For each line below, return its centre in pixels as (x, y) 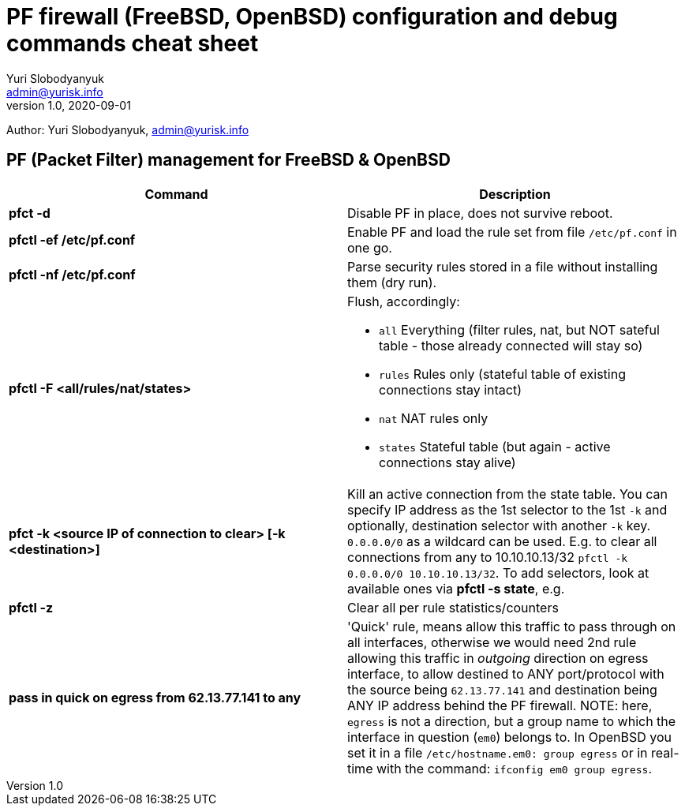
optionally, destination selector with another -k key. (499, 525)
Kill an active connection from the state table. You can (507, 494)
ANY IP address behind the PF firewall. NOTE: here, (500, 705)
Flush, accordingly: (404, 301)
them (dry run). (392, 282)
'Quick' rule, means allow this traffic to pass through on (512, 626)
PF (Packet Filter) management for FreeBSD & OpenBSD (228, 160)
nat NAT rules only (434, 418)
